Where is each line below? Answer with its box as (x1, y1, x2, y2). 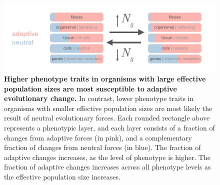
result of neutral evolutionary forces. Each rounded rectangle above (4, 112, 210, 123)
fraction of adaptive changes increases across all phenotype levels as (4, 161, 211, 172)
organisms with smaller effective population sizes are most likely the (4, 102, 212, 113)
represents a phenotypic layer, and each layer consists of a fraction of (4, 122, 215, 133)
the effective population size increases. (4, 171, 120, 182)
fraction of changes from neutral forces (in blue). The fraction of (4, 142, 201, 152)
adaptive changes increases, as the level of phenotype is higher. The (4, 151, 211, 162)
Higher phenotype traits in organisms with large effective (4, 73, 206, 84)
